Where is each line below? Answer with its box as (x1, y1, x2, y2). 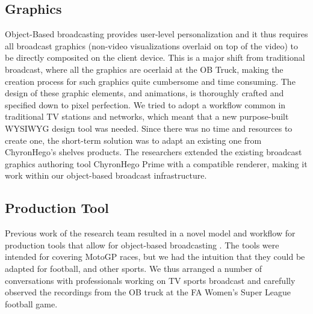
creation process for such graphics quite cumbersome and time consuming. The (5, 75, 296, 87)
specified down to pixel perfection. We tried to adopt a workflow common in (5, 98, 286, 111)
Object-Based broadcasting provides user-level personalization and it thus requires (5, 28, 308, 40)
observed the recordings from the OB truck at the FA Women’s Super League (5, 286, 291, 298)
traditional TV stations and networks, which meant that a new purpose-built (5, 110, 289, 123)
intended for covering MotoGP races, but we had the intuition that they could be (5, 250, 305, 263)
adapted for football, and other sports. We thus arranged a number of (5, 262, 262, 274)
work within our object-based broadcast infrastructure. (5, 169, 207, 182)
